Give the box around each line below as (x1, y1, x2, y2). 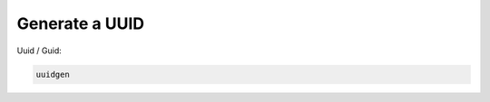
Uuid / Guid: (16, 45, 63, 56)
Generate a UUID (16, 14, 145, 33)
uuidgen (35, 69, 70, 79)
